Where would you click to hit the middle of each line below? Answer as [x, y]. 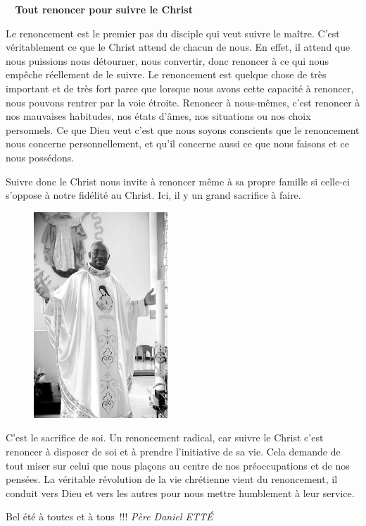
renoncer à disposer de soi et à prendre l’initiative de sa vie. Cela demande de [173, 451]
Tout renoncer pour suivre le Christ [104, 9]
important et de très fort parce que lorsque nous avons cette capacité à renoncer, [180, 88]
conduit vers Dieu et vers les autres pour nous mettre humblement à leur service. [180, 493]
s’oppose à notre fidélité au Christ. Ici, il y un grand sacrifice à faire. [153, 195]
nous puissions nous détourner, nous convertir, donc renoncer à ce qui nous [167, 60]
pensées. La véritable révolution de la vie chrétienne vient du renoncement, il [172, 479]
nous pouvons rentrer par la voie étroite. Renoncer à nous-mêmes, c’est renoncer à [183, 102]
